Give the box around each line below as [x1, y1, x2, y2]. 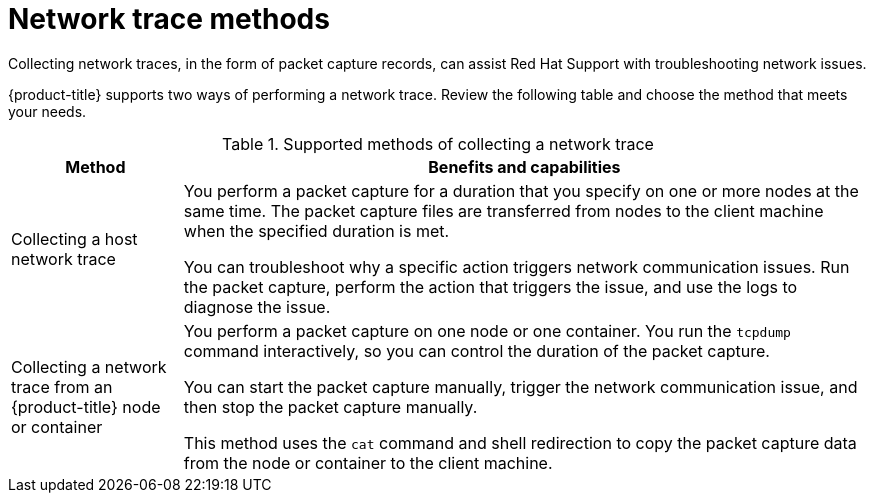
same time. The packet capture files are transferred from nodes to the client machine [183, 200, 824, 221]
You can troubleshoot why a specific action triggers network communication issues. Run [183, 256, 850, 277]
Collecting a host [11, 228, 138, 249]
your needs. [8, 102, 87, 120]
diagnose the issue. [183, 296, 331, 317]
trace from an [11, 376, 113, 397]
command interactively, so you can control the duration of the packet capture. [183, 340, 770, 361]
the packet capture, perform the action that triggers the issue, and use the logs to [183, 276, 798, 297]
